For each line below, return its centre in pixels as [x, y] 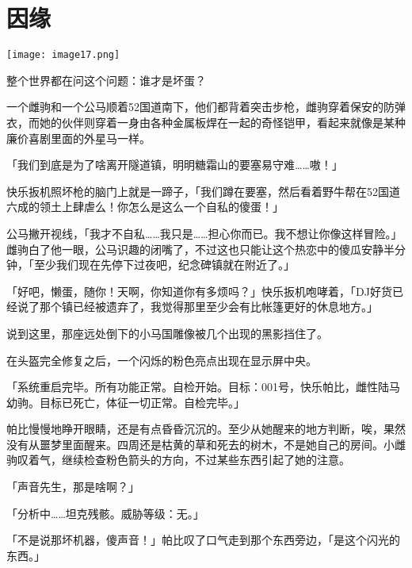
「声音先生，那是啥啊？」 [73, 487]
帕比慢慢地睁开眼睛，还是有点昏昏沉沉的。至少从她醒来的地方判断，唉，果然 [206, 429]
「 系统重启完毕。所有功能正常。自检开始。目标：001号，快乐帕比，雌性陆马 [203, 387]
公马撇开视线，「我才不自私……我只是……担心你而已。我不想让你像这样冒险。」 [204, 233]
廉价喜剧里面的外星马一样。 [78, 138]
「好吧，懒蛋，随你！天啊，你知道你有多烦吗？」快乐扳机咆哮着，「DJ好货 [199, 291]
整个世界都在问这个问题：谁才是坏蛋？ [106, 80]
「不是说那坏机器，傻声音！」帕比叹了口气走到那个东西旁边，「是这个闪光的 [203, 540]
